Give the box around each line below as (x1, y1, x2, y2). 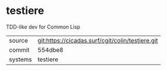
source (9, 36, 28, 44)
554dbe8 (37, 45, 64, 54)
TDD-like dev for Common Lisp (6, 23, 80, 30)
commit (9, 45, 30, 54)
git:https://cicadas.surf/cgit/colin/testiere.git (37, 36, 158, 44)
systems (9, 55, 32, 63)
